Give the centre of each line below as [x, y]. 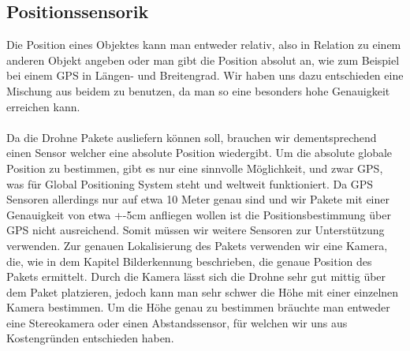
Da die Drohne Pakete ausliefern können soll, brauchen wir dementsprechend [192, 137]
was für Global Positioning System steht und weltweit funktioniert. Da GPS [190, 183]
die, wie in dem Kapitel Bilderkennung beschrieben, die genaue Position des [189, 261]
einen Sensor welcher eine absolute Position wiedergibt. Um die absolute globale [199, 153]
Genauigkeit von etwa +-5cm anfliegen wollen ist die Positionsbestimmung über [199, 214]
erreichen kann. [43, 106]
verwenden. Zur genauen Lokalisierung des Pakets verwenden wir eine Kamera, [197, 245]
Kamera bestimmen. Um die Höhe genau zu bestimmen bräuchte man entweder [198, 307]
